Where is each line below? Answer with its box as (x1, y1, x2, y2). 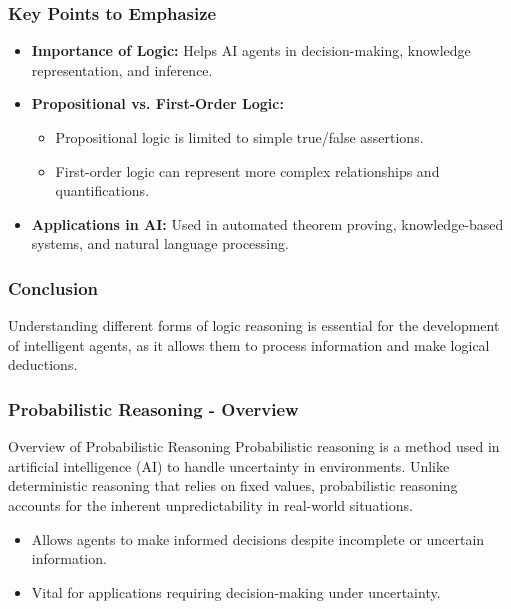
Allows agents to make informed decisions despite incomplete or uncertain (31, 528, 485, 549)
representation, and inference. (31, 59, 213, 80)
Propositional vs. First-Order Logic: (31, 93, 284, 114)
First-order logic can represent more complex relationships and (55, 160, 440, 181)
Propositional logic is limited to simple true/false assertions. (55, 127, 424, 147)
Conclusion (8, 275, 98, 300)
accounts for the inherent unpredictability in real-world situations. (8, 494, 413, 515)
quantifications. (55, 180, 150, 201)
